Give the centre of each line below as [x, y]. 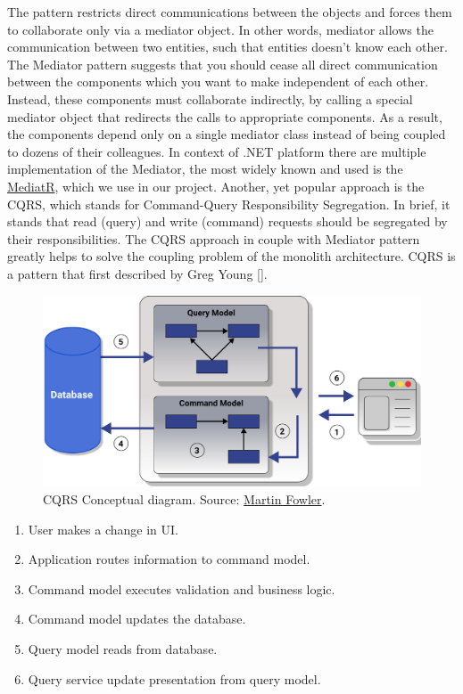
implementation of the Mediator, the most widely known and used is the [205, 169]
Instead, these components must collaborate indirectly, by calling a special [210, 98]
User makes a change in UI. [103, 529]
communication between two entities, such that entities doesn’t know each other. [227, 47]
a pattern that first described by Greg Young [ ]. [137, 273]
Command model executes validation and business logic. [182, 588]
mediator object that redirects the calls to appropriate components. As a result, [225, 116]
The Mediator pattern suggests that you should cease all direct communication [223, 64]
